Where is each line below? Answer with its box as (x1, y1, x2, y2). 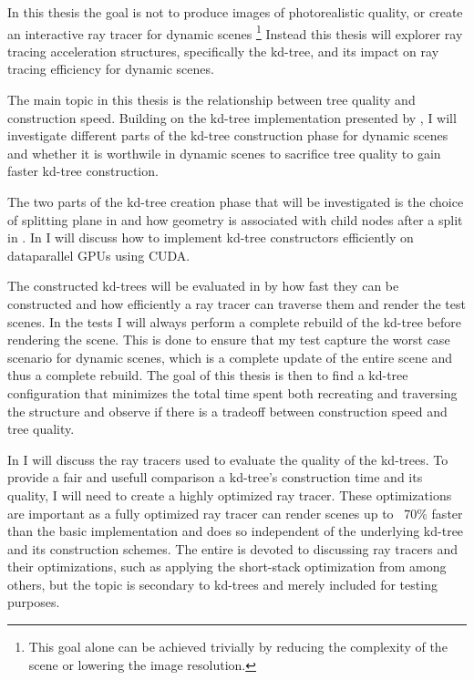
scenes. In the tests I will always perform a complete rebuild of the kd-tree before (7, 312, 461, 331)
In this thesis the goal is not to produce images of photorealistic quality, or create (7, 3, 463, 21)
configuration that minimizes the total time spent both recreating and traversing (7, 383, 458, 402)
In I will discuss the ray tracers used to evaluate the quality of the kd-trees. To (7, 449, 448, 469)
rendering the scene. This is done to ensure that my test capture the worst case (7, 330, 450, 349)
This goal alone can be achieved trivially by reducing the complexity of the (28, 637, 448, 656)
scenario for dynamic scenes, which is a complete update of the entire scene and (7, 347, 453, 366)
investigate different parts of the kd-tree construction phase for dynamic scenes (7, 126, 448, 145)
